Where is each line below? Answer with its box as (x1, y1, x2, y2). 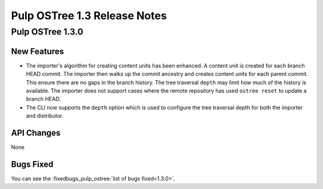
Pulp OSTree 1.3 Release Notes (11, 9, 167, 22)
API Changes (11, 127, 61, 138)
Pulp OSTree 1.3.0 (11, 26, 84, 37)
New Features (11, 46, 64, 56)
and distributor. (26, 112, 64, 120)
